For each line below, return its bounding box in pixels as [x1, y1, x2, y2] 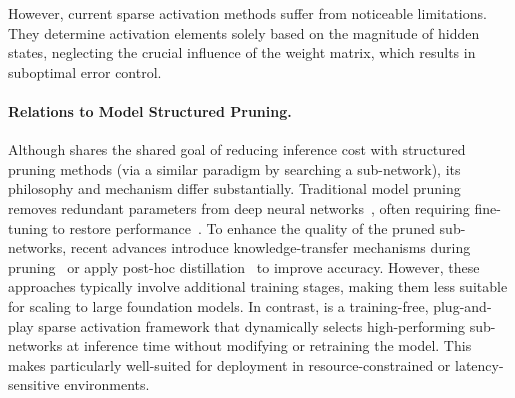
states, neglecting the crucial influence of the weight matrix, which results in [8, 42, 476, 63]
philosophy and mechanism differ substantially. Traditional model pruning [8, 178, 461, 199]
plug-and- [433, 295, 492, 316]
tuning [8, 217, 48, 238]
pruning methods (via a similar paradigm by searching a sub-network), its [8, 158, 461, 179]
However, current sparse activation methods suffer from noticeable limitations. [8, 3, 487, 23]
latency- [455, 354, 504, 375]
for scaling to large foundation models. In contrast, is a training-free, [8, 295, 429, 316]
